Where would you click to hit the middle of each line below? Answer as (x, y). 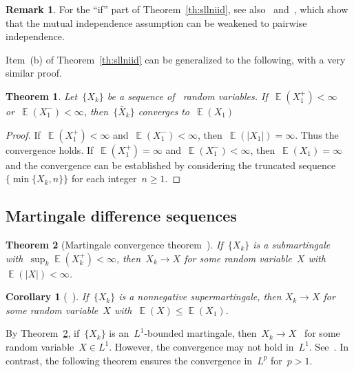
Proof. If (23, 134)
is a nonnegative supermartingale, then (200, 296)
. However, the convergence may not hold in (201, 346)
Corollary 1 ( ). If (47, 296)
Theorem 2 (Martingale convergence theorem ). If (114, 244)
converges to (164, 111)
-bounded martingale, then (200, 333)
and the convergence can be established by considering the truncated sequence (171, 165)
